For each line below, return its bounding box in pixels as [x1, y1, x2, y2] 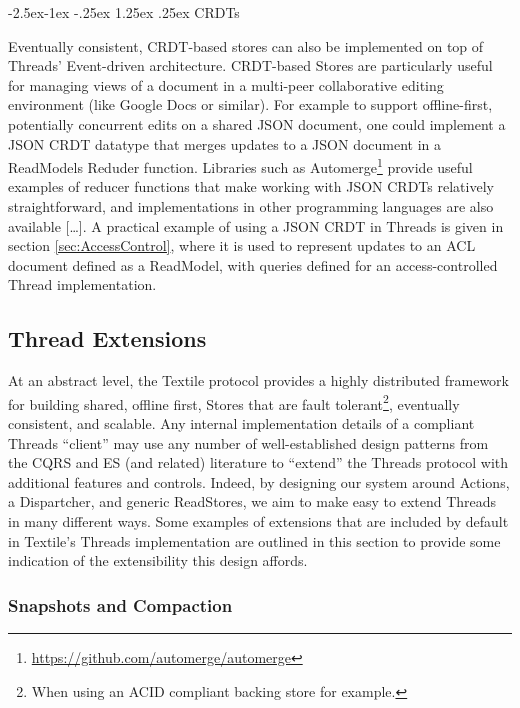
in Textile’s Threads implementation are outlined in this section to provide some [8, 530, 501, 551]
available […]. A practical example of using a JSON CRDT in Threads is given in [8, 215, 504, 236]
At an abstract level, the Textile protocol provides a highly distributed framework [8, 370, 509, 391]
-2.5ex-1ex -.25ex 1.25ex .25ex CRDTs [8, 2, 240, 22]
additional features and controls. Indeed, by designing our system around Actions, [8, 471, 510, 492]
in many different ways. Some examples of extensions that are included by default [8, 510, 509, 531]
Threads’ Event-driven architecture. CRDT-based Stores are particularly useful [8, 55, 493, 76]
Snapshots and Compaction [8, 592, 233, 617]
